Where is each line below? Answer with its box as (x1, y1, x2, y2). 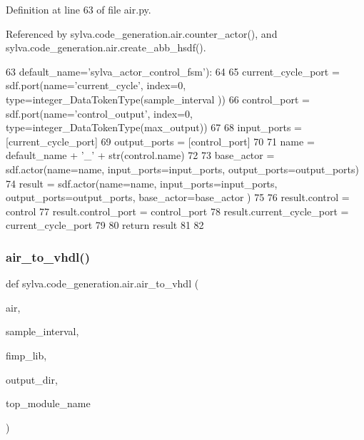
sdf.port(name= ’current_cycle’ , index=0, (6, 78, 186, 93)
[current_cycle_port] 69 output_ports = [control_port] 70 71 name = (6, 133, 315, 148)
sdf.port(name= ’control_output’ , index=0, (6, 106, 193, 121)
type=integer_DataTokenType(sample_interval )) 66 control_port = (6, 91, 310, 106)
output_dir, (6, 372, 58, 387)
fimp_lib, (6, 347, 47, 362)
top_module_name (6, 396, 91, 411)
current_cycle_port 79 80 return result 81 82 (6, 218, 204, 232)
